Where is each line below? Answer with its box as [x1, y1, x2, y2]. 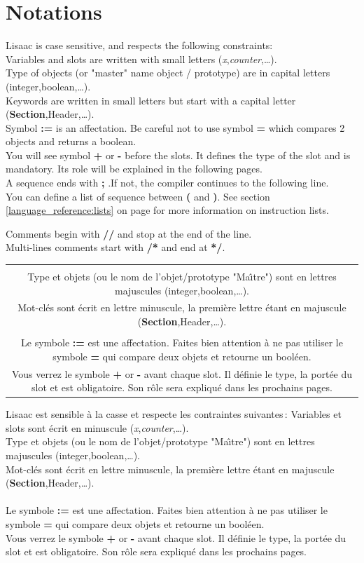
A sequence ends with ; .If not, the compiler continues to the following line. [6, 175, 329, 190]
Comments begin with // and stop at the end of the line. [6, 226, 252, 240]
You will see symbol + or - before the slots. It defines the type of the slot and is [6, 147, 351, 162]
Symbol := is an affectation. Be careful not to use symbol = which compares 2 [6, 120, 345, 135]
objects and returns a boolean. [6, 134, 136, 149]
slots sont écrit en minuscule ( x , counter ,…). [6, 420, 189, 435]
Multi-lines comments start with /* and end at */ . [6, 240, 225, 255]
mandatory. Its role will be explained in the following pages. [6, 161, 262, 176]
